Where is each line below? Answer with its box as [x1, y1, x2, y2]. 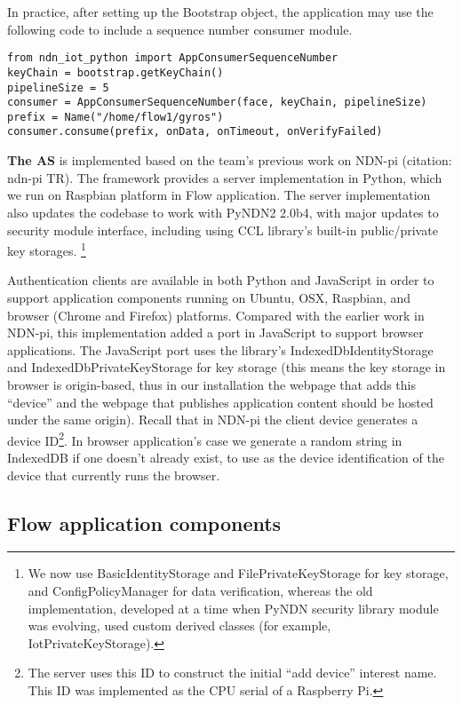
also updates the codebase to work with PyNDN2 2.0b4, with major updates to [7, 202, 439, 221]
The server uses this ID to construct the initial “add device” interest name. [28, 663, 437, 682]
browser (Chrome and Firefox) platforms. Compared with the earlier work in [7, 305, 425, 324]
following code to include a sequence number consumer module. [7, 20, 353, 38]
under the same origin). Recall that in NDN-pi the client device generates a [7, 410, 418, 429]
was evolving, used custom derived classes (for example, [28, 616, 331, 635]
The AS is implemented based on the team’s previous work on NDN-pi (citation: [7, 151, 452, 170]
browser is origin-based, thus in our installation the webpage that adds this [7, 375, 416, 393]
